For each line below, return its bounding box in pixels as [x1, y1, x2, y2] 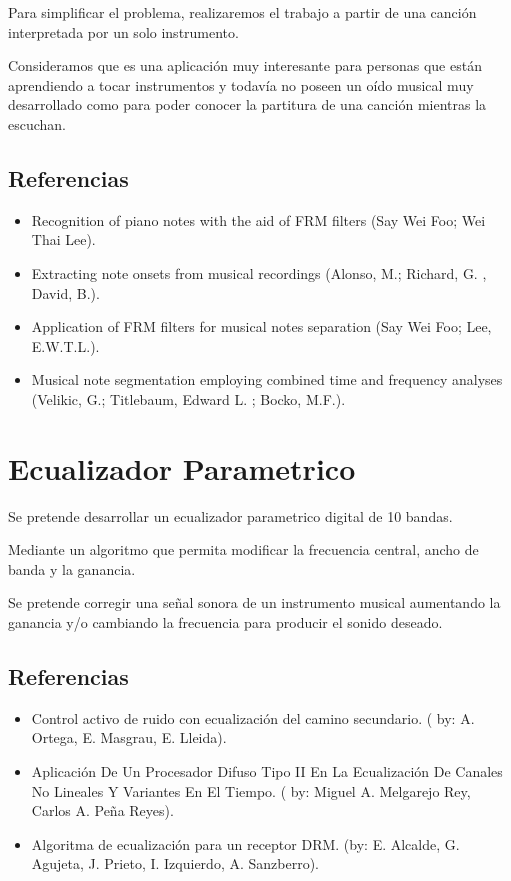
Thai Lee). [31, 229, 96, 250]
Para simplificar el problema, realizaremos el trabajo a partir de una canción [8, 2, 477, 22]
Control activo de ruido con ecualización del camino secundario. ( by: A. [31, 707, 475, 728]
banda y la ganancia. [8, 558, 136, 579]
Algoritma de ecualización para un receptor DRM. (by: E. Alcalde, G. [31, 833, 460, 854]
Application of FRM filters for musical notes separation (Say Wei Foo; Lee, [31, 316, 492, 337]
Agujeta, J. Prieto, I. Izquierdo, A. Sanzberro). [31, 853, 319, 874]
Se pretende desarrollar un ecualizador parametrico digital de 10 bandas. [8, 505, 453, 526]
